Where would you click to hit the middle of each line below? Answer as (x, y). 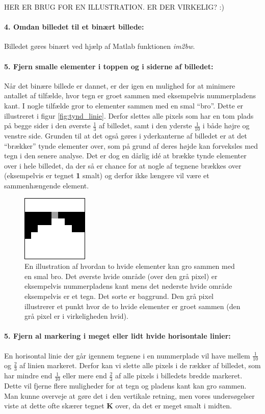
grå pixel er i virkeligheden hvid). (76, 316)
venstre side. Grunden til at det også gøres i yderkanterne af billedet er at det (126, 135)
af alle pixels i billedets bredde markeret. (179, 376)
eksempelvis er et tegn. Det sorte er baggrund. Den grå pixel (119, 296)
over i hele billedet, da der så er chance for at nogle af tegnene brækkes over (123, 165)
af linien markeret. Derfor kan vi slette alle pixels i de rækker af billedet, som (140, 365)
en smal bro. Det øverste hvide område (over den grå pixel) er (121, 276)
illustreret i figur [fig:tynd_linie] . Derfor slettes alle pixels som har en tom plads (129, 115)
